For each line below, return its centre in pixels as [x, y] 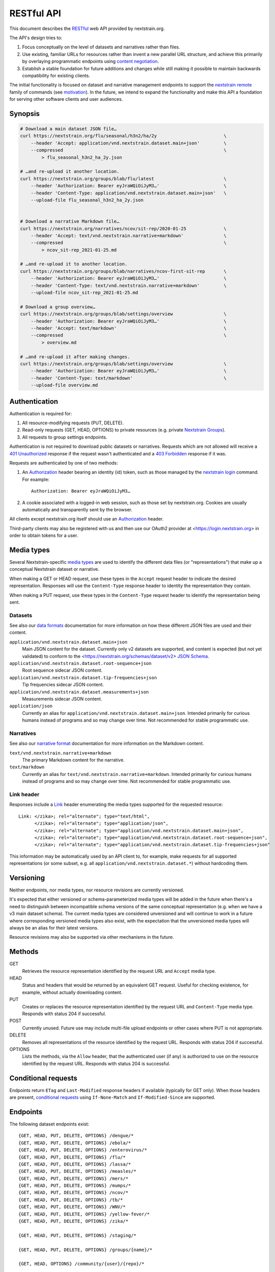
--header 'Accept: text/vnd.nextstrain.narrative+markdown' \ [129, 236]
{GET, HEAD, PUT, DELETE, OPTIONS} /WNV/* [72, 1207]
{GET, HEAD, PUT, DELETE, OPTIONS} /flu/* [72, 1157]
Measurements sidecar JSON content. [62, 699]
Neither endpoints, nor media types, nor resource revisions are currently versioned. [97, 890]
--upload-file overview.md [65, 385]
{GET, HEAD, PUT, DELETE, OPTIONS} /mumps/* [75, 1186]
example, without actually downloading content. [72, 992]
